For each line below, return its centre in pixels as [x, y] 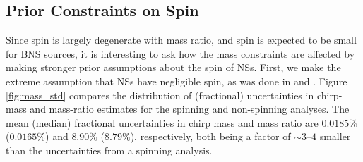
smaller [335, 136]
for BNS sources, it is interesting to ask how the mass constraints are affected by [180, 53]
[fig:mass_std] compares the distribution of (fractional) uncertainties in [160, 95]
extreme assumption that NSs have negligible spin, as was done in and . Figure [177, 81]
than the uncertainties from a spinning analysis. [109, 150]
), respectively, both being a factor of [210, 136]
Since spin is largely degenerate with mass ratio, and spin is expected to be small [181, 40]
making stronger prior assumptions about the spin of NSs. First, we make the [173, 67]
